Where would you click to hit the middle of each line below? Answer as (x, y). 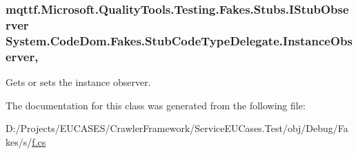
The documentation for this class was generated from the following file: (156, 105)
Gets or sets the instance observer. (78, 81)
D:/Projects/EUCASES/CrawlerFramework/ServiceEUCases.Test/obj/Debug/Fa (177, 128)
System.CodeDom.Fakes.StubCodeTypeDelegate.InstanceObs (179, 40)
